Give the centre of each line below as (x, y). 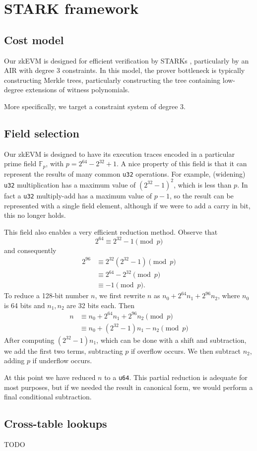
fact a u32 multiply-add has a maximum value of (78, 195)
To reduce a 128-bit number (46, 295)
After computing (29, 340)
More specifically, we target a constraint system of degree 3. (95, 106)
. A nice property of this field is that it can (182, 163)
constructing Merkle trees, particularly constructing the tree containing (112, 80)
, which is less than (202, 184)
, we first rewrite (120, 295)
